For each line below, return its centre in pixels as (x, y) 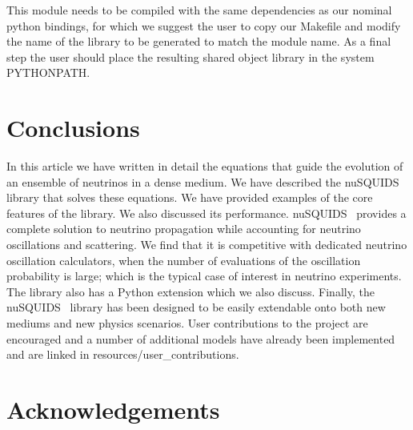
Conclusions (73, 128)
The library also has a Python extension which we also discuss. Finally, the (190, 291)
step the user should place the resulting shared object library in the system (190, 56)
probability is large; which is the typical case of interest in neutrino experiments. (204, 276)
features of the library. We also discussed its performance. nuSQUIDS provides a (206, 213)
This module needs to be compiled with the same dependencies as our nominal (199, 10)
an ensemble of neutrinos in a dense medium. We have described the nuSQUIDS (203, 181)
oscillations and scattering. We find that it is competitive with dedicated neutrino (207, 245)
